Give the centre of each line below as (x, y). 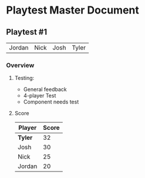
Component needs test (51, 102)
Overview (20, 65)
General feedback (45, 89)
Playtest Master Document (73, 10)
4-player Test (40, 96)
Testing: (24, 78)
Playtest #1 (27, 32)
